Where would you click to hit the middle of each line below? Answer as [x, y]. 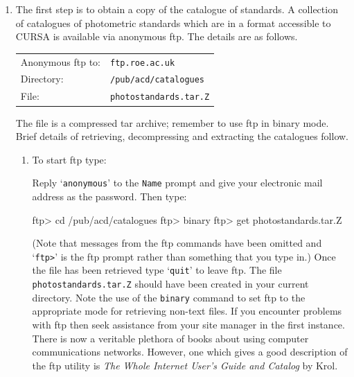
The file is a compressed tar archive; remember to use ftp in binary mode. [172, 122]
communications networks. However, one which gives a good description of [190, 352]
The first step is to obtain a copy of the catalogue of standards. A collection [177, 9]
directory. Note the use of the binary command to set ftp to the [169, 297]
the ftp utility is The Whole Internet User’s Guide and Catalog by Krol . [185, 365]
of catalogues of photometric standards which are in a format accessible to [173, 23]
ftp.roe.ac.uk [143, 63]
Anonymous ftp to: [61, 61]
